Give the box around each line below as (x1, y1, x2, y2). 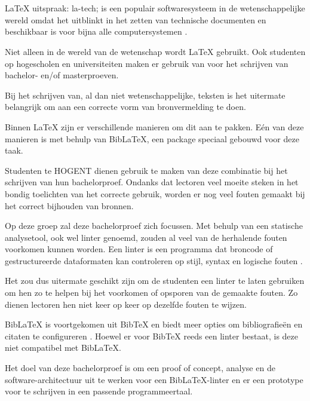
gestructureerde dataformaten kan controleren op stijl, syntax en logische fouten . (5, 254, 303, 267)
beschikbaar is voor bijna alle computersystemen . (5, 25, 188, 38)
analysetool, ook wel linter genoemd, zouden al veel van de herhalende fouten (5, 231, 287, 243)
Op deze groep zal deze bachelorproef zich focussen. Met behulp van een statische (5, 219, 303, 232)
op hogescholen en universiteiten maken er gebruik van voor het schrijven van (5, 57, 288, 69)
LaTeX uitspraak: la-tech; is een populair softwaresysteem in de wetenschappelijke (5, 2, 305, 14)
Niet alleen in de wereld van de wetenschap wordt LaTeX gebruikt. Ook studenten (5, 45, 306, 57)
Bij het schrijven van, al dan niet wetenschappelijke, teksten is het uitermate (5, 88, 286, 101)
